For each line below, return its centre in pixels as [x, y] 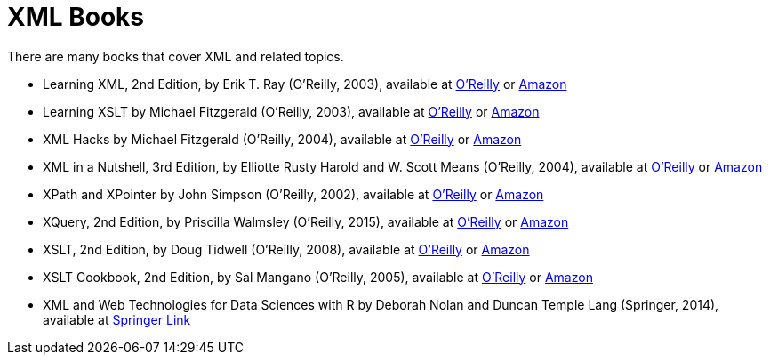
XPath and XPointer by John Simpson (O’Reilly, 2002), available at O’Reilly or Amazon [293, 194]
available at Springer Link [117, 319]
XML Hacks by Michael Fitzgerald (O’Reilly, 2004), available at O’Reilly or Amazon [282, 139]
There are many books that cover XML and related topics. [176, 56]
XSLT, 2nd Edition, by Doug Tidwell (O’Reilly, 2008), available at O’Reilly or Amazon [286, 249]
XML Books [76, 17]
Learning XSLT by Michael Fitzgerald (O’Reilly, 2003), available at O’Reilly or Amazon [291, 111]
